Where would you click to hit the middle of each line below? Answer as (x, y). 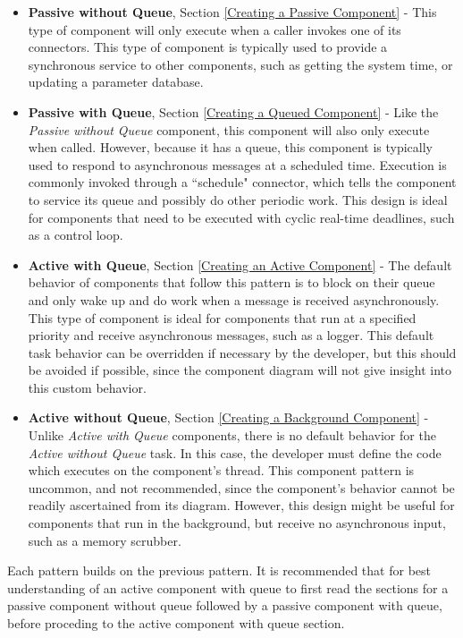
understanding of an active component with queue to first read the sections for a (228, 587)
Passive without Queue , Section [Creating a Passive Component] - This (232, 12)
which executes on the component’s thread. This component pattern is (221, 470)
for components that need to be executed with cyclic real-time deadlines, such (241, 217)
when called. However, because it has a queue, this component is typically (230, 147)
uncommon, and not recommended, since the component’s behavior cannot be (241, 487)
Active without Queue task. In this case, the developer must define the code (235, 452)
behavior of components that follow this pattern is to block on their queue (231, 282)
